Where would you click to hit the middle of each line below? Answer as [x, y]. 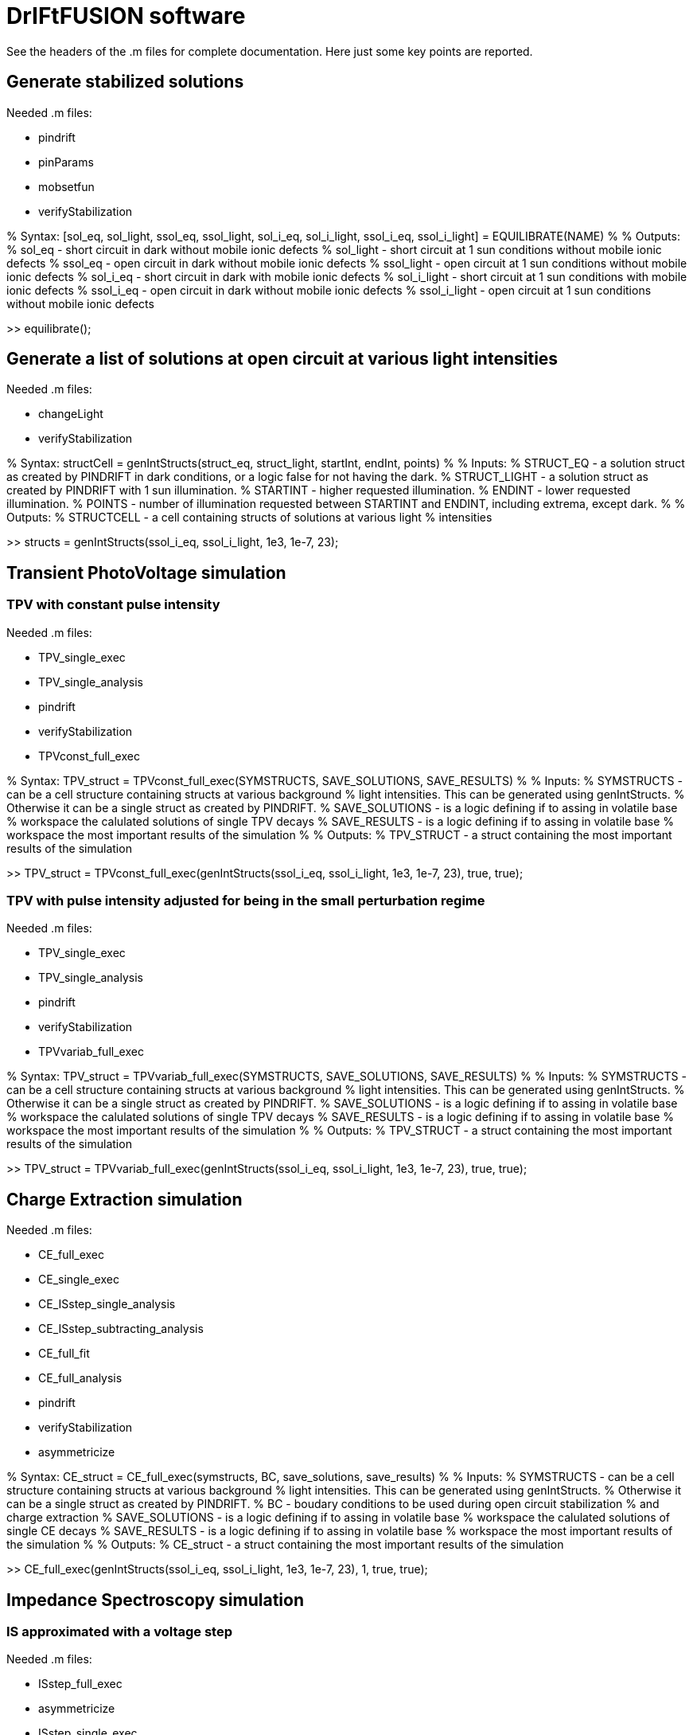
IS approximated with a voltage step [119, 1632]
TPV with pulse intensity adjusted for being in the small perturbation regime [246, 901]
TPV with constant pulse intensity [113, 605]
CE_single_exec [79, 1280]
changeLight [71, 414]
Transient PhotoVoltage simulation [146, 572]
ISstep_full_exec [80, 1684]
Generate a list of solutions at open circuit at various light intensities [282, 359]
